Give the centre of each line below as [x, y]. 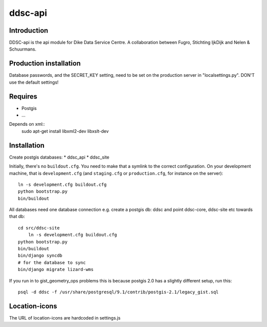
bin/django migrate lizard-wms [56, 270]
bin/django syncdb [40, 256]
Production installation [45, 64]
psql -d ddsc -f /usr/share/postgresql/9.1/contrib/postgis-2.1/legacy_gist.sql [118, 292]
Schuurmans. [23, 49]
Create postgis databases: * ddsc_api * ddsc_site [59, 157]
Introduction [29, 30]
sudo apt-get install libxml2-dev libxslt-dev [65, 131]
